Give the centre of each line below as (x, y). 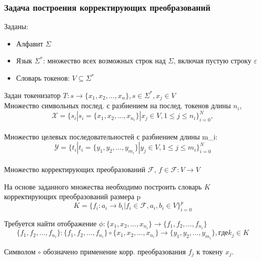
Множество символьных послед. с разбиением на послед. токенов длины (117, 105)
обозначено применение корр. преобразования (114, 251)
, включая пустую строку (212, 61)
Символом (20, 251)
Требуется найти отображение (50, 223)
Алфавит (30, 43)
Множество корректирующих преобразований (75, 169)
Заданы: (16, 26)
